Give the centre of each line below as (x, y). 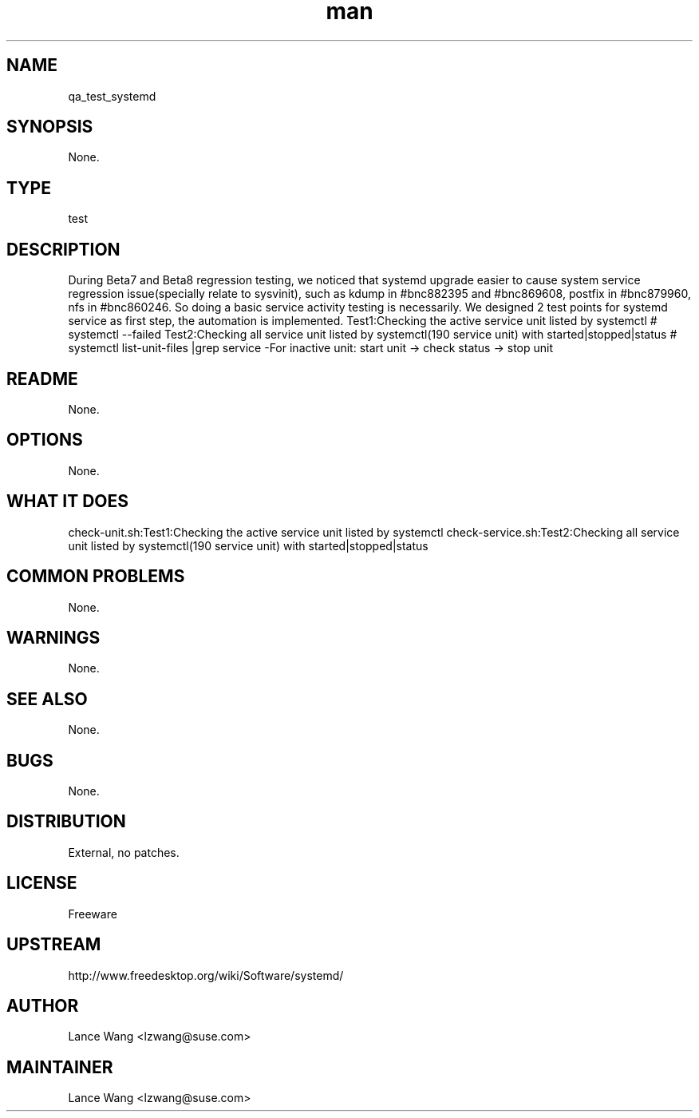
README (42, 379)
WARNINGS (53, 637)
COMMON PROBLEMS (96, 577)
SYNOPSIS (50, 127)
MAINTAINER (60, 1067)
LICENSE (42, 883)
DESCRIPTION (63, 249)
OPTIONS (45, 440)
